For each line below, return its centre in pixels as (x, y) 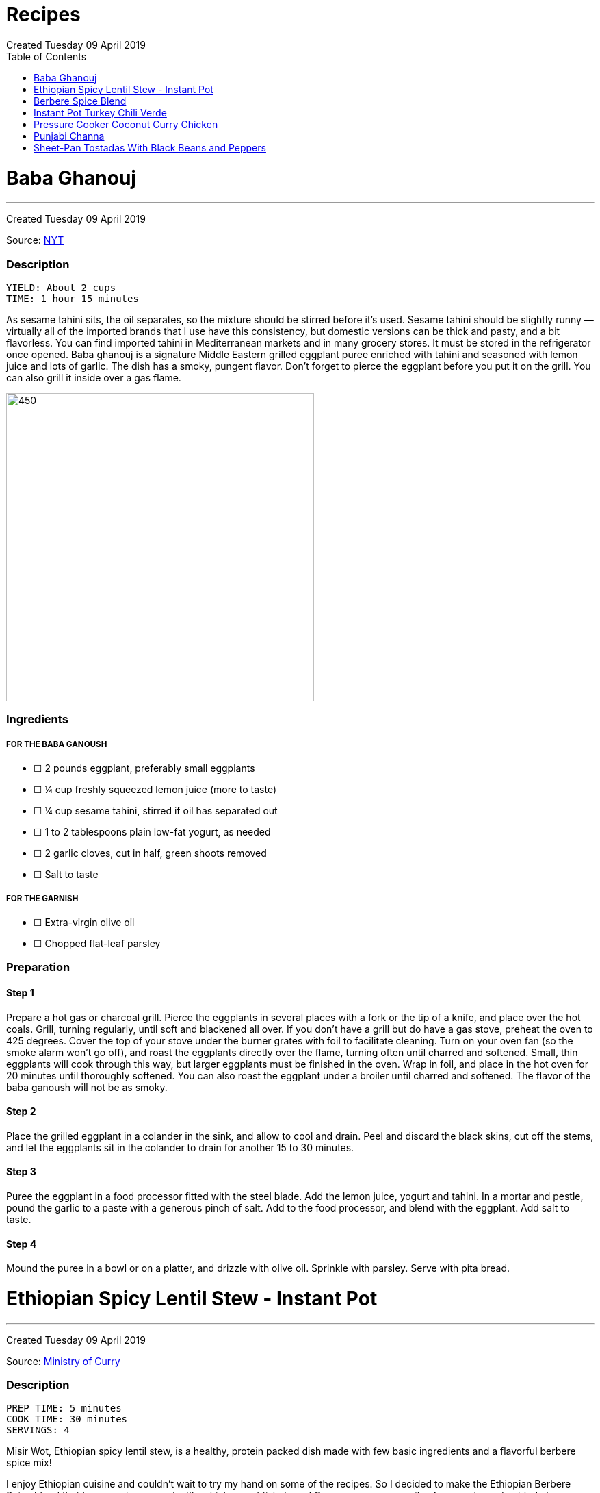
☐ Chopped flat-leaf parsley (97, 943)
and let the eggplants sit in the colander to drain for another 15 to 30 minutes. (180, 1147)
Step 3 (21, 1172)
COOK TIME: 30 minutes (67, 1419)
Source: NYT (35, 240)
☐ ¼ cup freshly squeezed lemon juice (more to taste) (155, 790)
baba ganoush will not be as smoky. (87, 1087)
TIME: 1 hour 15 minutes (73, 299)
